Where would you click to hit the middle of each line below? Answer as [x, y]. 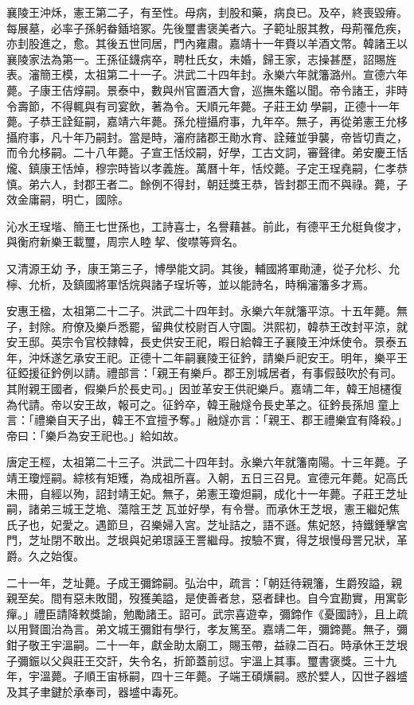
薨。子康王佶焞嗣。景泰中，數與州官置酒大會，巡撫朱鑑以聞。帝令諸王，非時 [207, 90]
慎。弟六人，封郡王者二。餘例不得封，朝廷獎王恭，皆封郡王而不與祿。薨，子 [207, 183]
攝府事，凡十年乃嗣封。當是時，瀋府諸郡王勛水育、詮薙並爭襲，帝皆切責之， [207, 136]
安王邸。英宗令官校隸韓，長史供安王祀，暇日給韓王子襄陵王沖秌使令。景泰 [201, 342]
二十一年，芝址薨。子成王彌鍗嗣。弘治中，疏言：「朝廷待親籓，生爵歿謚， [199, 582]
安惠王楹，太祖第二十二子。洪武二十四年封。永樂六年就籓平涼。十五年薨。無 [207, 311]
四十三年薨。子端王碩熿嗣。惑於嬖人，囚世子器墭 [279, 676]
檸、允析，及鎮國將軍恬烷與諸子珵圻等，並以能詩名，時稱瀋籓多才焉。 [190, 284]
